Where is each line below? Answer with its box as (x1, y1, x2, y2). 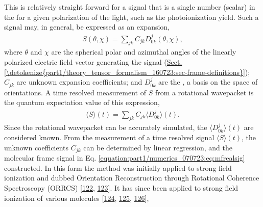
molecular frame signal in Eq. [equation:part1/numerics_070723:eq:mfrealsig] (4, 152, 245, 163)
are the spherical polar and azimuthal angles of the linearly (51, 46, 236, 57)
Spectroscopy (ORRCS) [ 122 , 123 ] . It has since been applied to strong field (4, 182, 238, 193)
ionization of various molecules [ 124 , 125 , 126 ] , (4, 192, 149, 203)
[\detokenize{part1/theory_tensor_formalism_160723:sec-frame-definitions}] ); (4, 66, 250, 77)
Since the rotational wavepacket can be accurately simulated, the (4, 122, 207, 133)
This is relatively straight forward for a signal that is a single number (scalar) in (4, 2, 255, 12)
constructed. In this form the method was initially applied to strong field (4, 162, 232, 173)
